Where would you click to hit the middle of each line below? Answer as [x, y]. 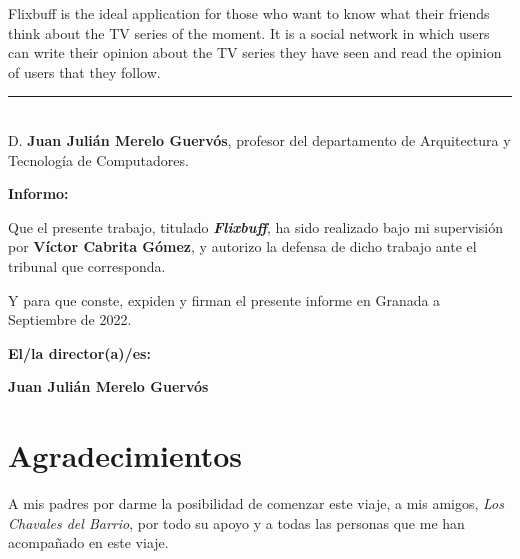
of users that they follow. [84, 71]
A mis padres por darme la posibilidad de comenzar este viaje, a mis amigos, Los [256, 503]
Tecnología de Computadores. [98, 159]
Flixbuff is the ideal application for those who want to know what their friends [249, 13]
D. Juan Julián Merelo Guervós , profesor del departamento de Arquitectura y [259, 139]
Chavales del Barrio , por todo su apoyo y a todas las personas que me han [236, 522]
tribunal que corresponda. [87, 265]
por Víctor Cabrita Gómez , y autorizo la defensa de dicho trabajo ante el [242, 246]
